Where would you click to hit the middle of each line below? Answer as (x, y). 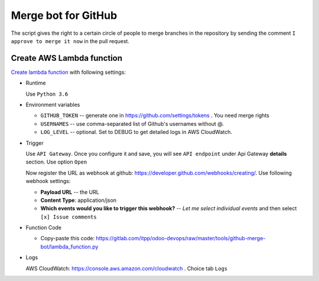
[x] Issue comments (69, 217)
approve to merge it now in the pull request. (70, 41)
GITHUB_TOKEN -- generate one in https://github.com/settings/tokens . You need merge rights (155, 116)
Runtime (36, 83)
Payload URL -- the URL (70, 192)
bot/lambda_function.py (69, 246)
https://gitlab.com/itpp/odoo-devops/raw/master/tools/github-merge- (180, 238)
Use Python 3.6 (47, 94)
